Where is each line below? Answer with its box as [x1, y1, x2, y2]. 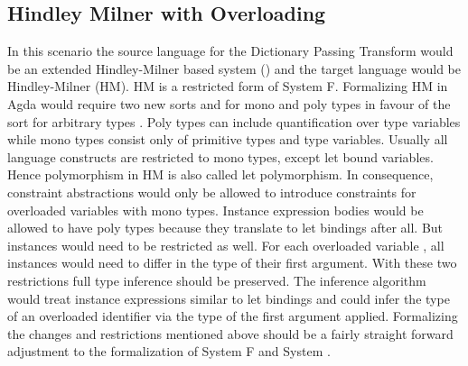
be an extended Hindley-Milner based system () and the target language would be [7, 59, 461, 78]
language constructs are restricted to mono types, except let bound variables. [7, 147, 434, 166]
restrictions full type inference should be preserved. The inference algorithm [7, 270, 426, 289]
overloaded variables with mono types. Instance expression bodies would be [7, 200, 424, 219]
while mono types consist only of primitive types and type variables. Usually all [7, 130, 448, 149]
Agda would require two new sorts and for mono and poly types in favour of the [7, 94, 451, 113]
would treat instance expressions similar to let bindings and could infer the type [7, 288, 450, 307]
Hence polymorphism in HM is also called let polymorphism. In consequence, [7, 165, 434, 184]
